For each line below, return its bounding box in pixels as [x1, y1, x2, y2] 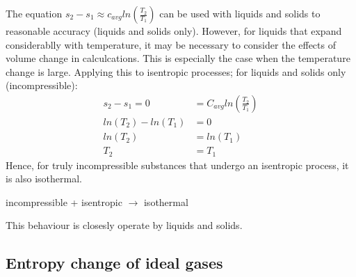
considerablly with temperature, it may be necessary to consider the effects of [6, 37, 336, 52]
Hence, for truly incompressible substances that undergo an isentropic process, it [6, 157, 349, 172]
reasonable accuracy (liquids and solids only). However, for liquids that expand [6, 24, 342, 38]
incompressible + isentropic [6, 194, 122, 209]
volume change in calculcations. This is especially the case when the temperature [6, 51, 350, 65]
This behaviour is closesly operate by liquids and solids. [6, 218, 243, 232]
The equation [6, 6, 63, 20]
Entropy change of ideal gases [6, 252, 223, 274]
